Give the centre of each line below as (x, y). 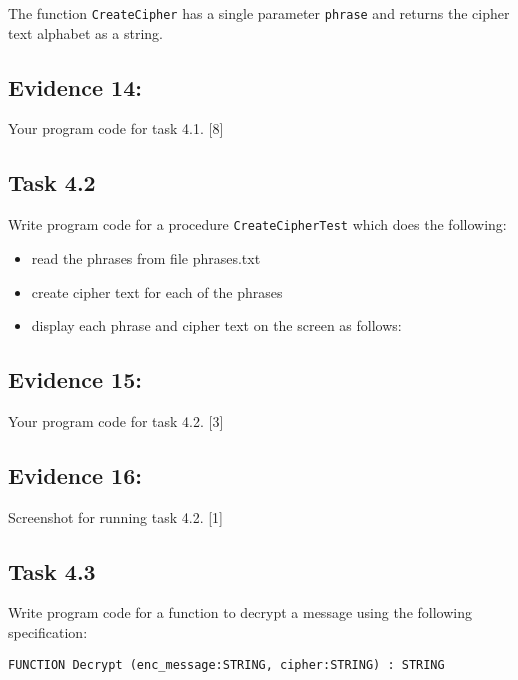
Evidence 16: (75, 474)
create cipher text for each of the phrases (157, 291)
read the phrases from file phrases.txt (146, 257)
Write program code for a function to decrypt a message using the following (240, 612)
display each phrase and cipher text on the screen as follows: (216, 325)
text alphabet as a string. (85, 32)
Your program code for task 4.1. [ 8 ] (116, 128)
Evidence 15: (75, 379)
